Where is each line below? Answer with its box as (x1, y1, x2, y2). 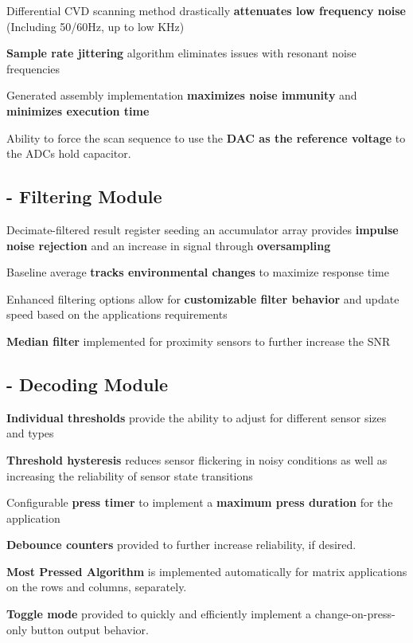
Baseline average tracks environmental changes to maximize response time (6, 264, 389, 280)
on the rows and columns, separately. (6, 578, 187, 595)
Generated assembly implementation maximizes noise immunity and (6, 87, 357, 104)
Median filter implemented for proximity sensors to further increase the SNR (6, 332, 391, 349)
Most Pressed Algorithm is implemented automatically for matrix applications (6, 563, 407, 579)
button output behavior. (30, 621, 149, 637)
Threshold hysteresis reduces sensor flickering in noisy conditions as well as (6, 451, 388, 468)
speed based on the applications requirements (6, 306, 228, 323)
